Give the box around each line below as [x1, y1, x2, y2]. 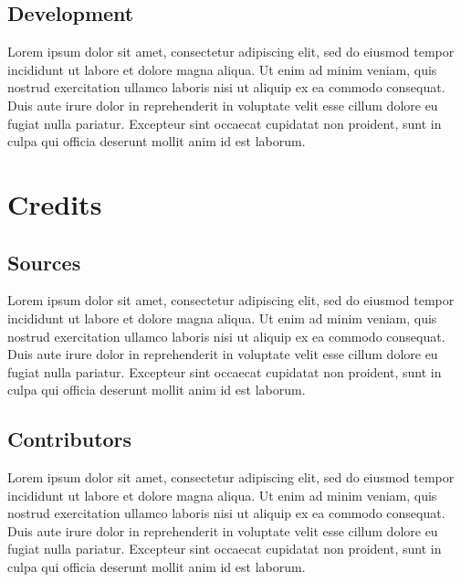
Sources [7, 248, 81, 276]
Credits [7, 185, 102, 222]
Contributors [7, 425, 132, 453]
